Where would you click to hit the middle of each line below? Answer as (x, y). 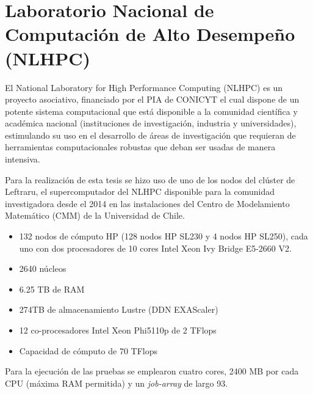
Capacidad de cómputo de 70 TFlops (88, 350)
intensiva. (23, 159)
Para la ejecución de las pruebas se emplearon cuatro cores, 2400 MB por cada (152, 371)
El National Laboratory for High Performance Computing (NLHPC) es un (144, 87)
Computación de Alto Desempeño (150, 34)
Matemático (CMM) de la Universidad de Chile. (95, 215)
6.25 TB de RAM (52, 289)
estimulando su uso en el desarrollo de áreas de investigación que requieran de (150, 135)
